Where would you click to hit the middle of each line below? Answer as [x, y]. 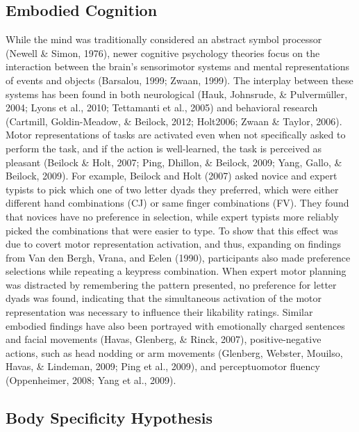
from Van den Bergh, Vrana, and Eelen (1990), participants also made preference [178, 257]
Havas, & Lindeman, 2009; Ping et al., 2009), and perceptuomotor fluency [163, 366]
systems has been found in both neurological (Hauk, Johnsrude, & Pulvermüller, [177, 94]
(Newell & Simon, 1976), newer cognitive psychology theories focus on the [163, 53]
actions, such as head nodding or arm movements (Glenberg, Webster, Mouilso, [174, 352]
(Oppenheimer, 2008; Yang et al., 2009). [91, 380]
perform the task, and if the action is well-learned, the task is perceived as [164, 148]
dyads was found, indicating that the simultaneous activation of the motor [164, 298]
